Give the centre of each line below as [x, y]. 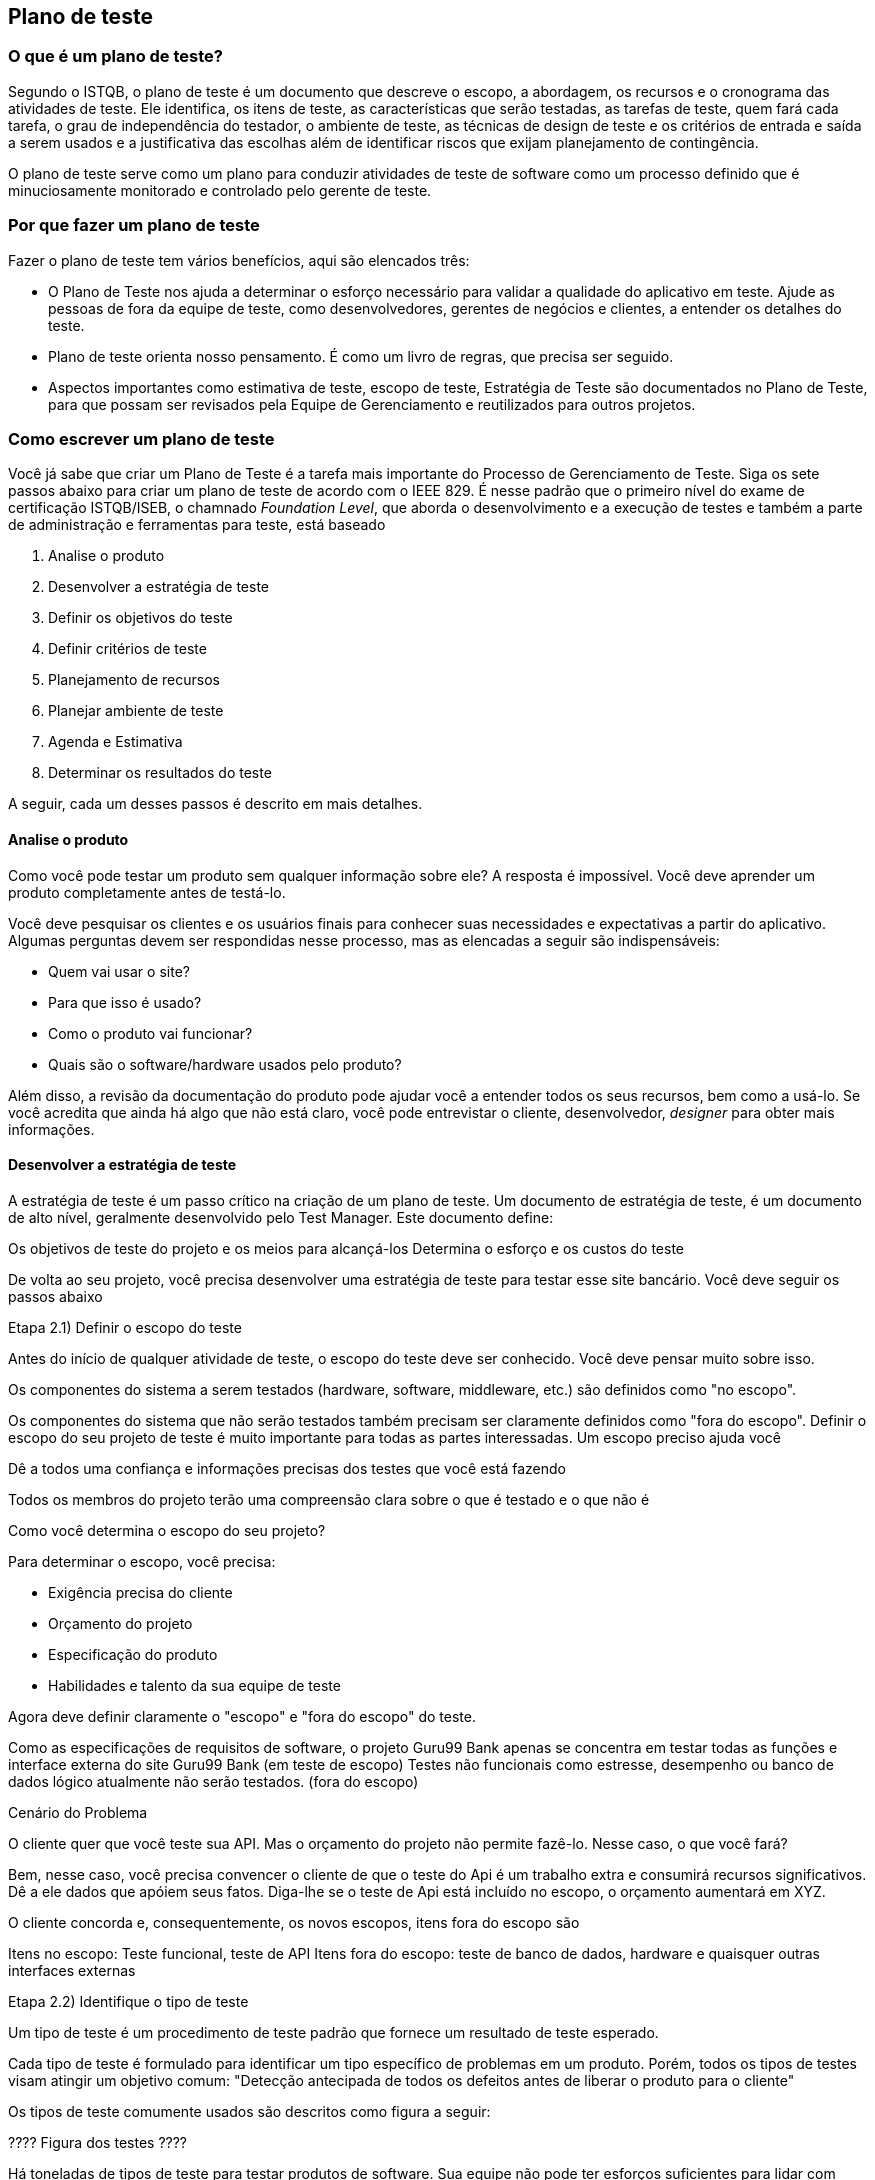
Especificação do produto [133, 1654]
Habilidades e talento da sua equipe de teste [194, 1685]
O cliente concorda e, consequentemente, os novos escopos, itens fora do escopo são [294, 1922]
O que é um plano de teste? [115, 56]
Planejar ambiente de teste [136, 711]
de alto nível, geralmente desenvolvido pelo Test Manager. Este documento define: [281, 1217]
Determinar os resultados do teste [160, 773]
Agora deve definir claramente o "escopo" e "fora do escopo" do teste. [242, 1716]
